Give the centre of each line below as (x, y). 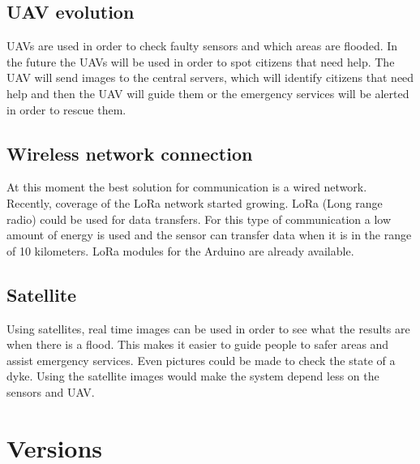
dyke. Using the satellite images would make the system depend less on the (193, 376)
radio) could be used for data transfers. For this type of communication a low (199, 219)
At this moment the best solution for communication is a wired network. (187, 187)
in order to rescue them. (66, 109)
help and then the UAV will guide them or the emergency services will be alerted (208, 93)
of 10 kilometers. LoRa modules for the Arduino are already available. (180, 250)
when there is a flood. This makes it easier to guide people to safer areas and (198, 344)
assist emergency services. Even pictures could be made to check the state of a (201, 360)
